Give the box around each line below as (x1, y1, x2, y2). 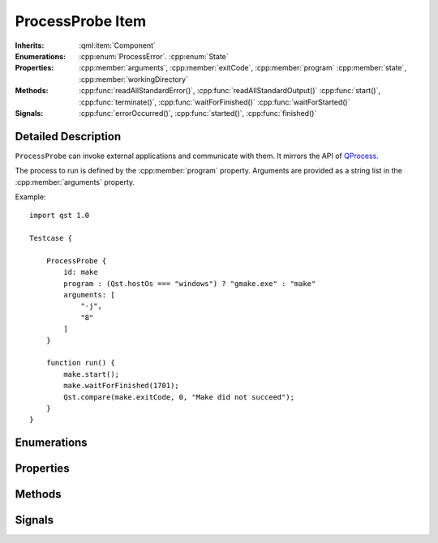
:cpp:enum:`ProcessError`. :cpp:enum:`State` (79, 51, 229, 61)
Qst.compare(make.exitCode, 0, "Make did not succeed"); (63, 392, 295, 401)
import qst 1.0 (29, 211, 90, 220)
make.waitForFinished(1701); (63, 381, 180, 391)
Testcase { (29, 233, 73, 243)
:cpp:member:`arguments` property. (15, 177, 135, 186)
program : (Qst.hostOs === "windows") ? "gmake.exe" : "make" (63, 279, 316, 288)
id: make (63, 267, 98, 277)
